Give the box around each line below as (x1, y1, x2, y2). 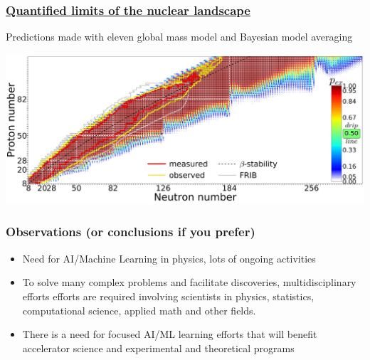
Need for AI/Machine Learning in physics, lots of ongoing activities (22, 250, 316, 265)
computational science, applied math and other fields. (22, 302, 256, 317)
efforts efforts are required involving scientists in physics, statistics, (22, 288, 314, 303)
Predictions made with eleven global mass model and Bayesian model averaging (6, 29, 353, 44)
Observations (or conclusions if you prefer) (6, 223, 255, 240)
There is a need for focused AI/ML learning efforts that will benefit (22, 327, 317, 342)
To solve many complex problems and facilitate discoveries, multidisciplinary (22, 275, 356, 290)
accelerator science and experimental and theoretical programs (22, 340, 295, 355)
